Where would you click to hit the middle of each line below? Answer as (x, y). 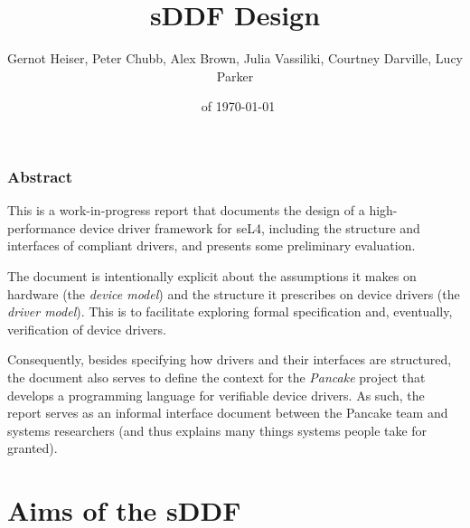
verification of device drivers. (87, 329)
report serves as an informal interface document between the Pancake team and (228, 413)
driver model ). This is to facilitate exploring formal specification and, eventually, (230, 311)
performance (42, 227)
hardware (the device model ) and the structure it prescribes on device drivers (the (234, 293)
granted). (33, 448)
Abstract (40, 176)
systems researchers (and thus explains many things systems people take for (217, 430)
